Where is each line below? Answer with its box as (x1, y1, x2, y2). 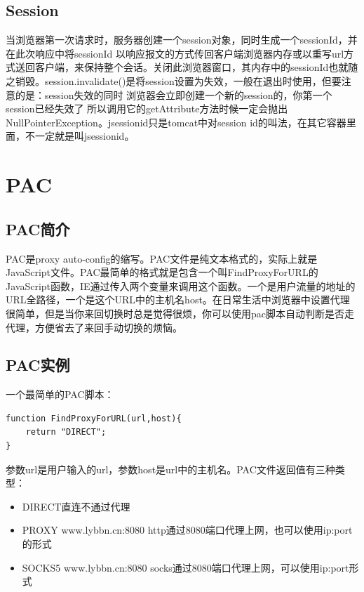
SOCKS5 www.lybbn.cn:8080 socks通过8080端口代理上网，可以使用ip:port (22, 560, 349, 574)
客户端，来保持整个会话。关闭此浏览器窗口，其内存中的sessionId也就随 (34, 60, 358, 74)
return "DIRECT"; (25, 427, 107, 438)
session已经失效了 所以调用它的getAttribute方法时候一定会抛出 (6, 101, 288, 116)
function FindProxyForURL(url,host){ (6, 413, 182, 423)
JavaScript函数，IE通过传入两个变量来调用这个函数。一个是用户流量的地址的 (6, 278, 356, 293)
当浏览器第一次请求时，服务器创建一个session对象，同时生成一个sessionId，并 (6, 32, 358, 47)
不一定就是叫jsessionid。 (25, 129, 135, 143)
